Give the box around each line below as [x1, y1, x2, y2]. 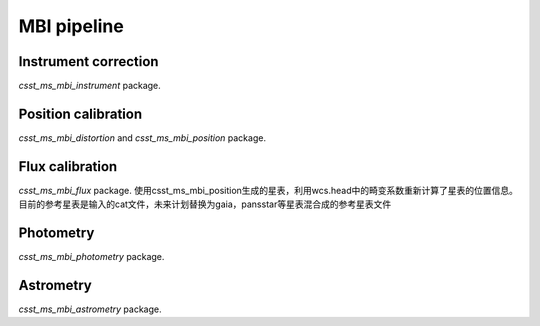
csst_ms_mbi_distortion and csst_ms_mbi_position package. [18, 131, 267, 144]
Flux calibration [18, 158, 118, 175]
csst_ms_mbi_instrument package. [18, 80, 162, 92]
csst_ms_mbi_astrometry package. [18, 303, 162, 315]
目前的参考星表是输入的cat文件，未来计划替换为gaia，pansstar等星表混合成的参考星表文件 [18, 198, 392, 210]
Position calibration [18, 105, 143, 122]
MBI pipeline [18, 15, 124, 37]
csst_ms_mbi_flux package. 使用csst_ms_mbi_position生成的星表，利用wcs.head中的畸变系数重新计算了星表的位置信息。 [18, 184, 519, 196]
